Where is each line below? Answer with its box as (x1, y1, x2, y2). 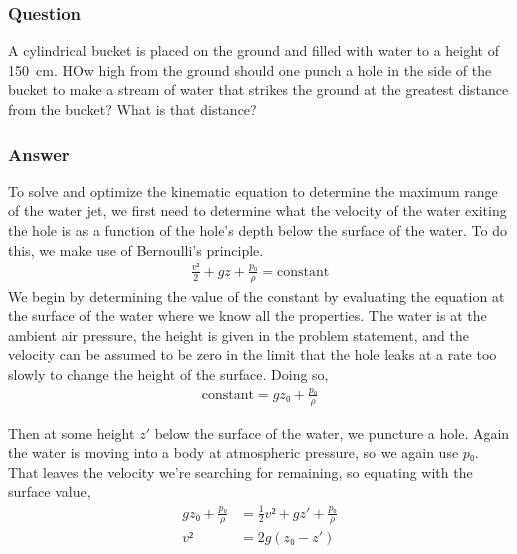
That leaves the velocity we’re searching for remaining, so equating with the (8, 461, 473, 482)
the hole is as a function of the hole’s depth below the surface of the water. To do (8, 220, 507, 240)
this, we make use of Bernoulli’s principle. (8, 239, 264, 260)
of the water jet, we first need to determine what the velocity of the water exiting (8, 200, 507, 221)
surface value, (8, 481, 91, 502)
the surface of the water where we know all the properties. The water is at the (8, 305, 487, 326)
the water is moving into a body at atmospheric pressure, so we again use (8, 442, 459, 463)
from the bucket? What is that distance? (8, 99, 257, 119)
